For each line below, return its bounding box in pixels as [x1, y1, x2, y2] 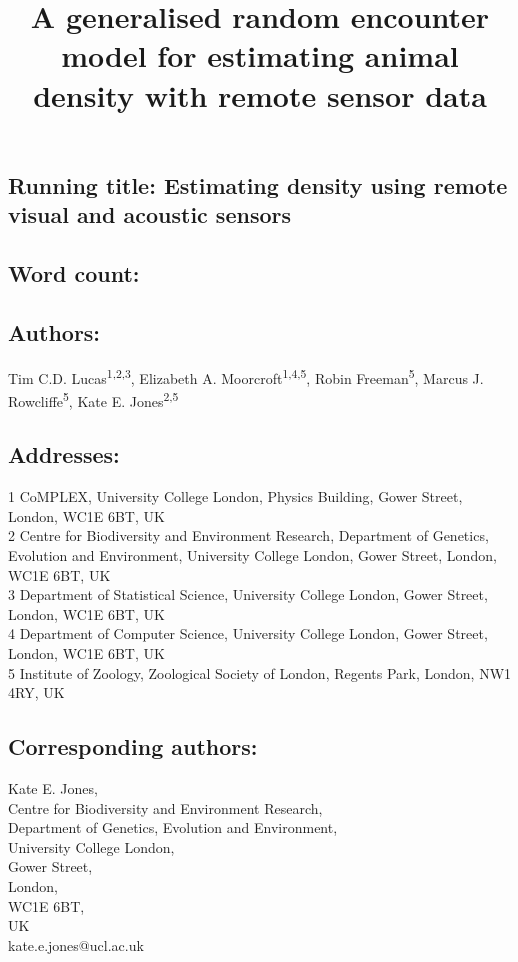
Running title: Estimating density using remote [8, 169, 508, 200]
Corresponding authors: [8, 731, 258, 762]
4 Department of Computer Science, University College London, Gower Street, [8, 623, 488, 644]
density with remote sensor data [33, 74, 487, 115]
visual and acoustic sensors [8, 199, 291, 230]
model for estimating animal [61, 35, 459, 76]
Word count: [8, 257, 140, 288]
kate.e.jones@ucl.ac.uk [8, 934, 144, 955]
